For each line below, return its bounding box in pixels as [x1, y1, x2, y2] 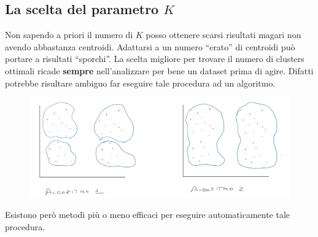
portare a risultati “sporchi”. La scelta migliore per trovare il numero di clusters [5, 52, 304, 65]
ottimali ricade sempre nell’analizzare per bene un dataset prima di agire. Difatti [5, 64, 314, 77]
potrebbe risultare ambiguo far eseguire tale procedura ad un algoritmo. [5, 76, 276, 89]
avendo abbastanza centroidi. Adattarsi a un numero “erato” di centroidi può [5, 40, 295, 53]
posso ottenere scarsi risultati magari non [145, 28, 301, 41]
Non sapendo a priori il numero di [5, 28, 133, 41]
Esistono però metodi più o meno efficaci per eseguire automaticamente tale [5, 208, 290, 221]
